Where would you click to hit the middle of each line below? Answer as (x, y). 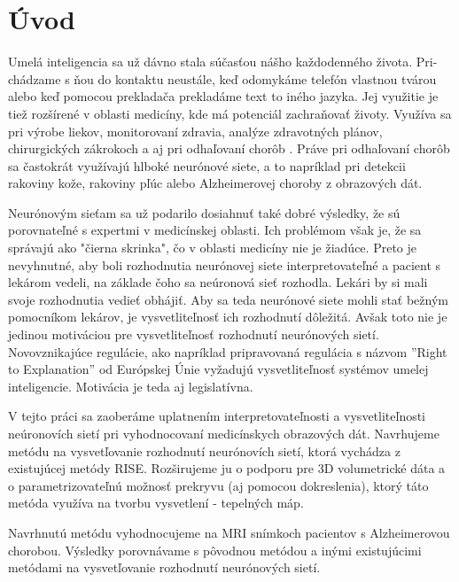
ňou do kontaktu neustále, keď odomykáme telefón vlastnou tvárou (255, 78)
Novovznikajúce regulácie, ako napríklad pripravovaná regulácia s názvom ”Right (228, 351)
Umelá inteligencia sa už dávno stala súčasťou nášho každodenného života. (210, 62)
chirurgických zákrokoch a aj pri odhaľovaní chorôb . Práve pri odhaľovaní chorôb (229, 148)
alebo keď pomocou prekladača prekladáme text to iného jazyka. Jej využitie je (223, 96)
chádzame (35, 78)
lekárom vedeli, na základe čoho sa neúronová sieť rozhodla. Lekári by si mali (218, 282)
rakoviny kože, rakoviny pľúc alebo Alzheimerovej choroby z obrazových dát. (215, 183)
